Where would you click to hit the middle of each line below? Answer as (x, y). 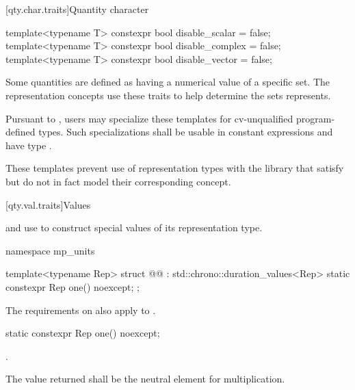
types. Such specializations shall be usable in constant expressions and (186, 132)
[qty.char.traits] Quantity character (77, 9)
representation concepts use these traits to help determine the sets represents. (168, 95)
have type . (29, 145)
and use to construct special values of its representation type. (134, 227)
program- (316, 118)
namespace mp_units (50, 250)
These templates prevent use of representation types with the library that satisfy (175, 168)
